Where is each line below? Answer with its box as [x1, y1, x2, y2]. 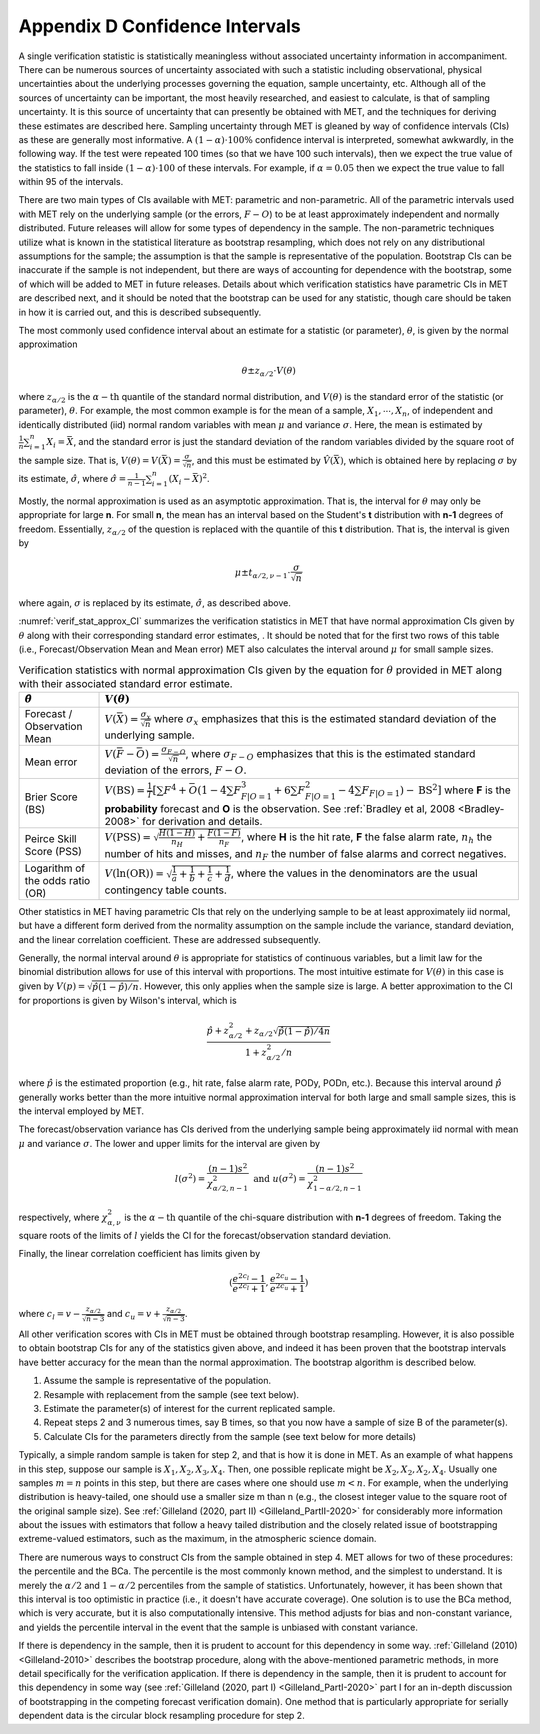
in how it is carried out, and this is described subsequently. [18, 306, 262, 318]
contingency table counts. [104, 883, 227, 897]
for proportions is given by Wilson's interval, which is [18, 994, 237, 1006]
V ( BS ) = [104, 783, 145, 797]
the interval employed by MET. [18, 1105, 145, 1117]
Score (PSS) [24, 844, 82, 858]
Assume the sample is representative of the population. [43, 1375, 272, 1387]
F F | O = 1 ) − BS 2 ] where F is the [361, 781, 511, 799]
